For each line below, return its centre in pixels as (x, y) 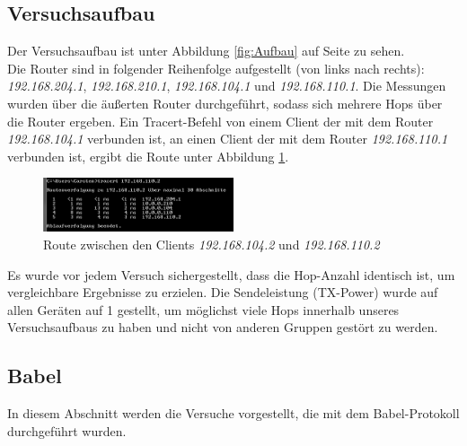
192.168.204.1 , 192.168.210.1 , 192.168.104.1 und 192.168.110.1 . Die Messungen (227, 86)
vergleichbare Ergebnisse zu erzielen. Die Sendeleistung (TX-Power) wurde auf (223, 292)
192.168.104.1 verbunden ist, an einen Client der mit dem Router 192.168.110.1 (228, 139)
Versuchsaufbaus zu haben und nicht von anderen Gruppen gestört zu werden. (223, 327)
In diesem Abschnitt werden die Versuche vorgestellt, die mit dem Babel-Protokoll (233, 413)
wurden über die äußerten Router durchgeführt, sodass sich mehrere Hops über (225, 103)
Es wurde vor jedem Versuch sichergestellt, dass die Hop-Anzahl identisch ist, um (231, 274)
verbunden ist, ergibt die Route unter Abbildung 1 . (148, 156)
